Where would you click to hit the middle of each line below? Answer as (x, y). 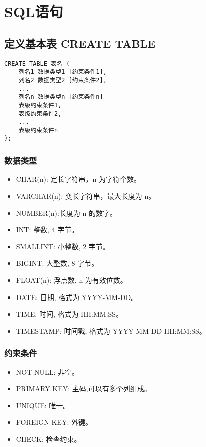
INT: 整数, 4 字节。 (47, 230)
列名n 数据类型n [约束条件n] (61, 97)
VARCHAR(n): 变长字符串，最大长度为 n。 (86, 195)
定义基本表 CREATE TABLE (80, 43)
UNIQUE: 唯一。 (43, 405)
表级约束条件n (38, 130)
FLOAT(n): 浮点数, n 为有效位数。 (71, 280)
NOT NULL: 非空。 (47, 371)
